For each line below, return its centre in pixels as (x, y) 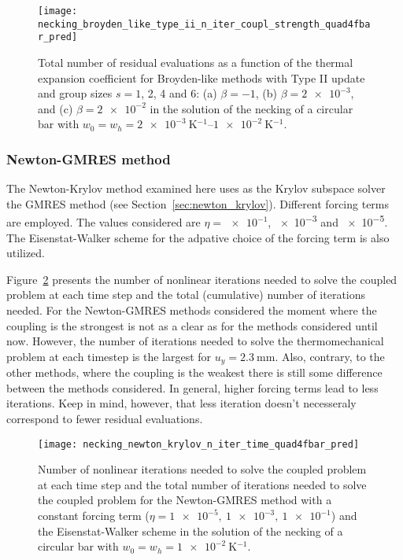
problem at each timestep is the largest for (109, 356)
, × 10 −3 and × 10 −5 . (328, 221)
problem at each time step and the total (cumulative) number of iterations (186, 295)
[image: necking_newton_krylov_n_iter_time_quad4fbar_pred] (199, 444)
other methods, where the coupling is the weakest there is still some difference (194, 372)
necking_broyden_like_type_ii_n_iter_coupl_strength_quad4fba (204, 24)
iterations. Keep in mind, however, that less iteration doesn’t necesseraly (181, 403)
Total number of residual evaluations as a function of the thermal (196, 62)
